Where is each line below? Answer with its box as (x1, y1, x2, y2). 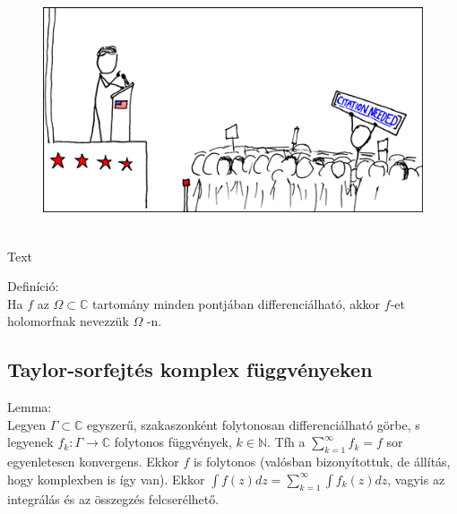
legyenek (7, 433, 54, 451)
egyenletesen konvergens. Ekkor (7, 452, 179, 471)
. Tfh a (267, 433, 306, 451)
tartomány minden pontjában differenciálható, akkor (92, 294, 381, 313)
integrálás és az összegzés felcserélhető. (7, 489, 220, 508)
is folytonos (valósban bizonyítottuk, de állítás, (193, 452, 451, 471)
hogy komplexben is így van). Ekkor (7, 469, 205, 488)
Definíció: (7, 277, 59, 296)
